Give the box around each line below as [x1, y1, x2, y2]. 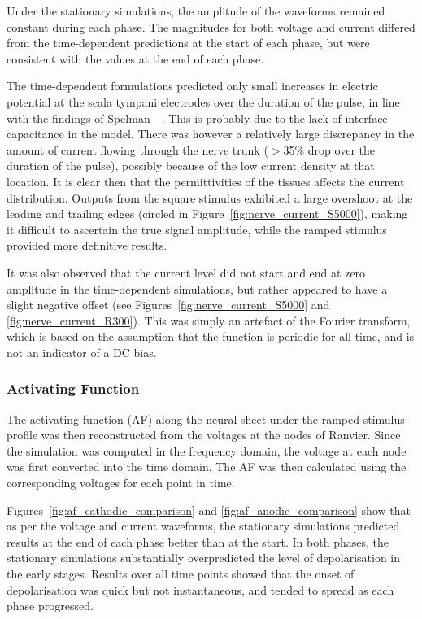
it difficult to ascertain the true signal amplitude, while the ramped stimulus [7, 220, 387, 238]
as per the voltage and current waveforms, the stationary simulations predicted [7, 517, 400, 534]
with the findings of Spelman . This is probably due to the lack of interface [7, 109, 388, 126]
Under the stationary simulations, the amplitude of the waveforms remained [7, 2, 385, 19]
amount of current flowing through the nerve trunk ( [7, 141, 268, 158]
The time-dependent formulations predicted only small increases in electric [7, 77, 378, 94]
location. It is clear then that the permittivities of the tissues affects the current [7, 172, 405, 190]
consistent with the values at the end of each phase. [7, 50, 264, 67]
